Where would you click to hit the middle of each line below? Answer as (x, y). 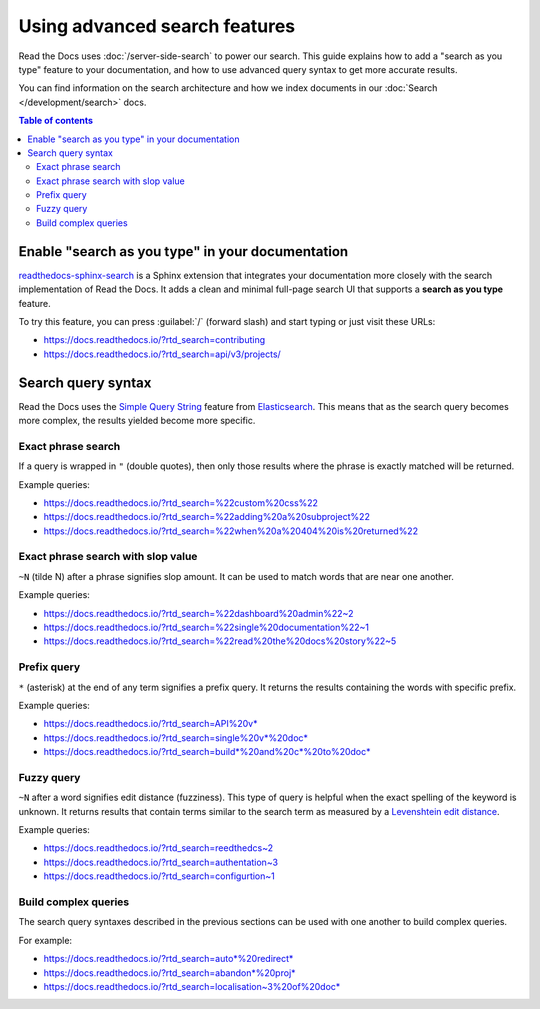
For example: (45, 940)
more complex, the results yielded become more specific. (137, 420)
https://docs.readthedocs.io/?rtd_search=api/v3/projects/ (162, 354)
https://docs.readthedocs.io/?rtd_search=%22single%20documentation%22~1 (206, 627)
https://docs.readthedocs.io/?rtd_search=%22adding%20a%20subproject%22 (206, 517)
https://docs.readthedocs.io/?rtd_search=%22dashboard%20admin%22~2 (198, 613)
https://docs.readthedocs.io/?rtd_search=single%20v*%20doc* (176, 737)
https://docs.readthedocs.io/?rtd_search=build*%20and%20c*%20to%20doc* (207, 752)
